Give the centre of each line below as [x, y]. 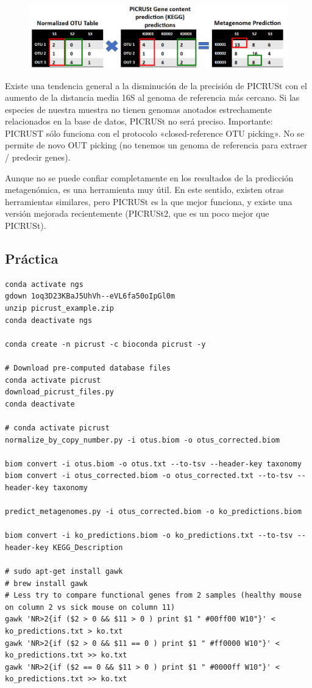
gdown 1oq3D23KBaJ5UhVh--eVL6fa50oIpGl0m [90, 296]
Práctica [32, 259]
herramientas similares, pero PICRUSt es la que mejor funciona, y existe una [149, 201]
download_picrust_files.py [59, 392]
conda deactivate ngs [49, 320]
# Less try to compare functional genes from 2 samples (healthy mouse [153, 596]
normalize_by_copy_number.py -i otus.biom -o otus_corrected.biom [143, 440]
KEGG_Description [88, 547]
